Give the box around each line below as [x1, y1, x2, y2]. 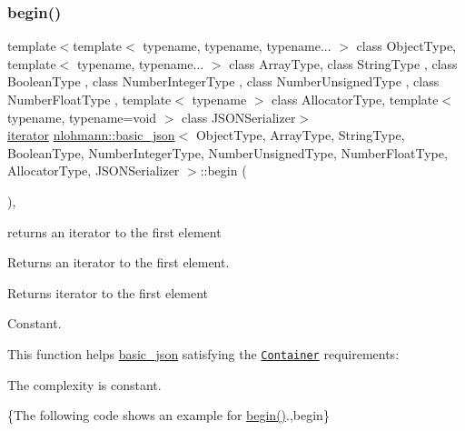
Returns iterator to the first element [7, 283, 208, 302]
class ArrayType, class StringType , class [229, 54, 458, 73]
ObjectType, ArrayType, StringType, [195, 125, 405, 145]
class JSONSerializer [182, 107, 296, 126]
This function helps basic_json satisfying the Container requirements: [7, 344, 400, 363]
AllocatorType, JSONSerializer [7, 161, 180, 180]
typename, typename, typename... [143, 36, 331, 55]
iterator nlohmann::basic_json [7, 125, 175, 145]
